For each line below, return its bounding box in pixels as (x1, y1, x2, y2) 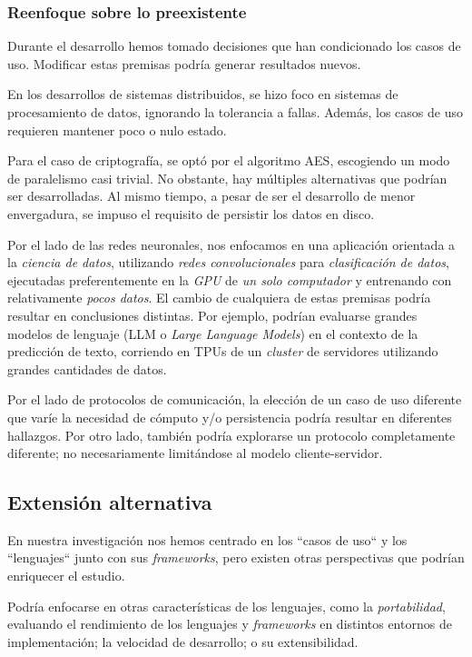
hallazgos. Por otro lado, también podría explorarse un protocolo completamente (7, 425, 456, 444)
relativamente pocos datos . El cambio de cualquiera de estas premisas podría (7, 288, 431, 307)
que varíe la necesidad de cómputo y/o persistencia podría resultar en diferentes (7, 407, 452, 426)
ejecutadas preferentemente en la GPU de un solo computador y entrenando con (7, 270, 452, 289)
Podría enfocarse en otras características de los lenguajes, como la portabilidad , (7, 596, 446, 615)
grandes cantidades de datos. (7, 359, 167, 378)
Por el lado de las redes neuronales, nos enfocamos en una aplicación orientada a (7, 234, 456, 254)
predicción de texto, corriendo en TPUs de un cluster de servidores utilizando (7, 342, 438, 361)
